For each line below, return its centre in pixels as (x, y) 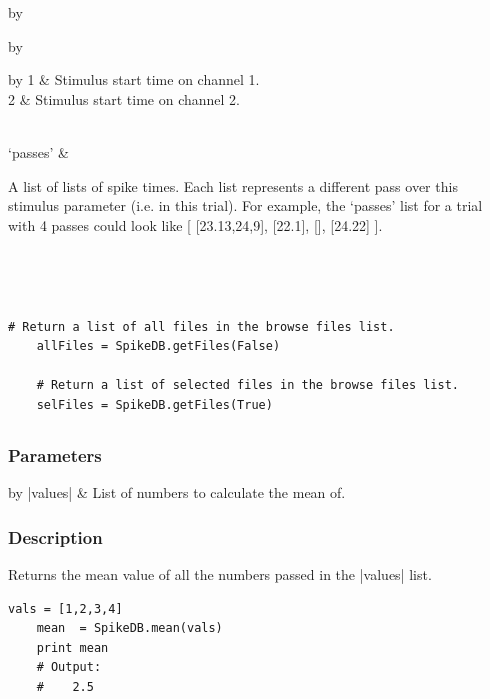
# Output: (69, 667)
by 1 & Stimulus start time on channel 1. (134, 79)
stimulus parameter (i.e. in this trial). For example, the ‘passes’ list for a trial (245, 205)
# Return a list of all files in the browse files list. (201, 326)
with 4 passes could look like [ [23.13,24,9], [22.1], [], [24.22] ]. (195, 224)
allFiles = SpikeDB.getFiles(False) (158, 346)
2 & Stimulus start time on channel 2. (124, 98)
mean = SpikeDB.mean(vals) (129, 628)
